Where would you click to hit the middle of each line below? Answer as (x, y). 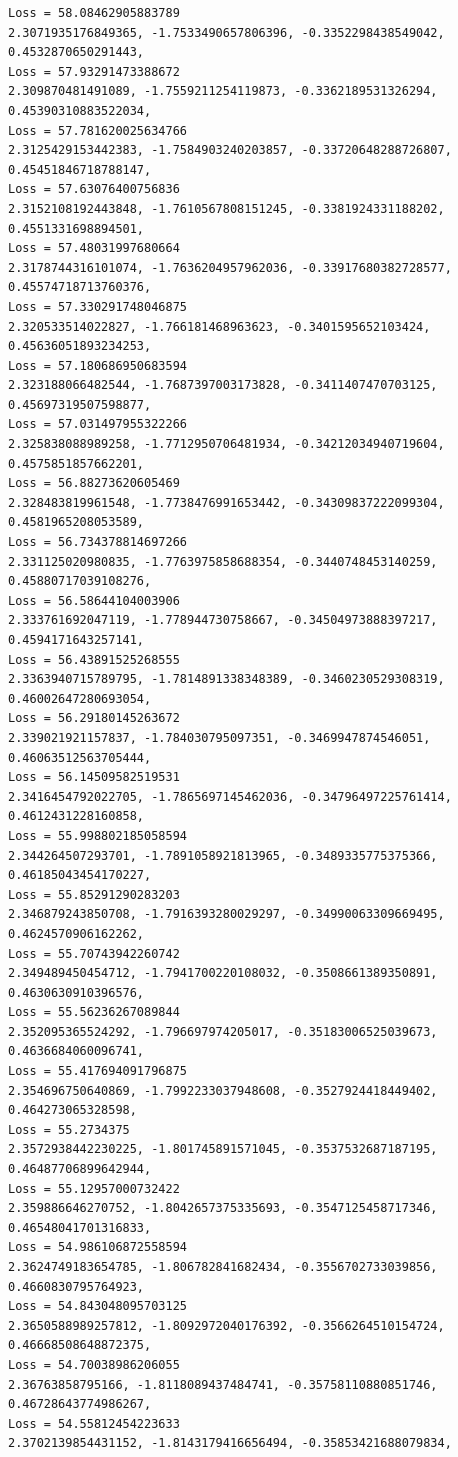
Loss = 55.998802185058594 (97, 835)
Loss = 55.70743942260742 (94, 953)
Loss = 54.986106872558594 (97, 1247)
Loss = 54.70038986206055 (94, 1364)
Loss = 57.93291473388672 (94, 71)
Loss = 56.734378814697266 (97, 542)
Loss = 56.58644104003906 (94, 600)
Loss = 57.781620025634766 (97, 130)
